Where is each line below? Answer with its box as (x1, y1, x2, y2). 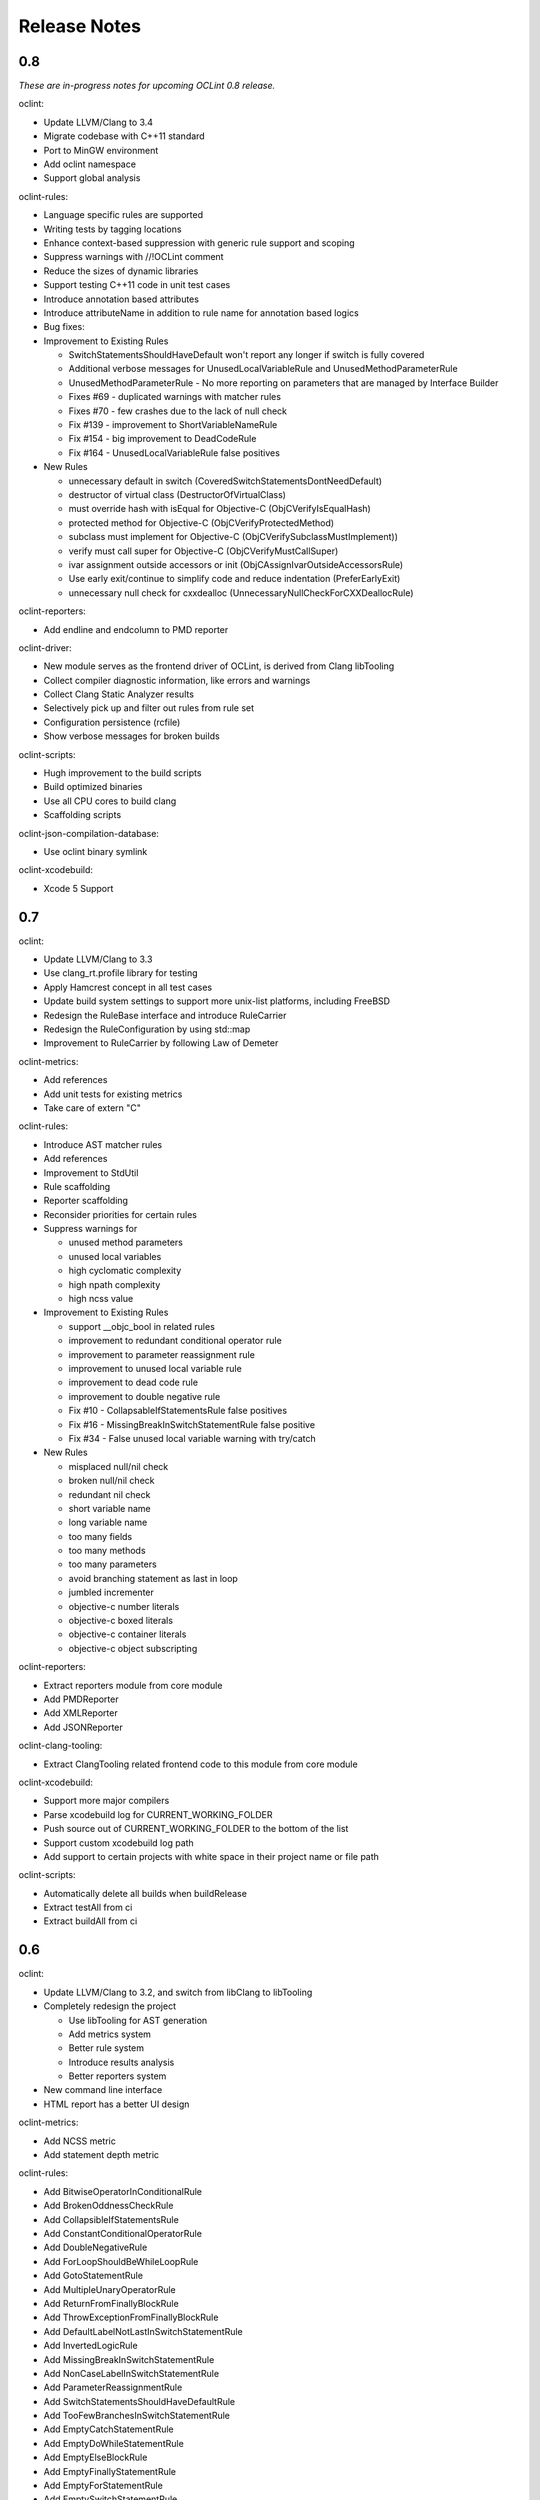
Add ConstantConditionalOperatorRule (43, 2228, 202, 2239)
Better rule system (68, 2042, 145, 2054)
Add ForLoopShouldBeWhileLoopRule (43, 2255, 199, 2267)
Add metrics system (68, 2028, 152, 2040)
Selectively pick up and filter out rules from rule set (43, 702, 255, 714)
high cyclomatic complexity (68, 1265, 182, 1277)
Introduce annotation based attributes (43, 293, 200, 305)
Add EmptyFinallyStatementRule (43, 2465, 177, 2477)
